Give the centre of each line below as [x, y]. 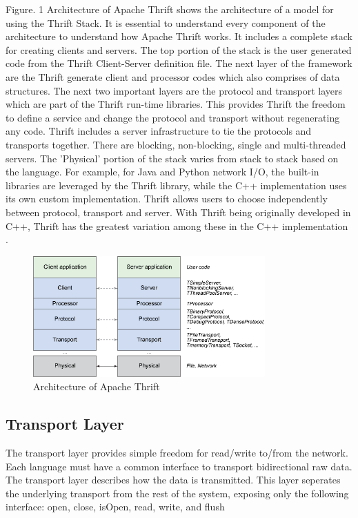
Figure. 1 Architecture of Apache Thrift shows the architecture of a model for [170, 9]
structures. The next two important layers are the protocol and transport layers [174, 90]
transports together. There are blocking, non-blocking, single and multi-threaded [176, 144]
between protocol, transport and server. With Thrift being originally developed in [178, 212]
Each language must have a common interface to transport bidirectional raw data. [179, 466]
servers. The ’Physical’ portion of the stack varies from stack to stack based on [172, 158]
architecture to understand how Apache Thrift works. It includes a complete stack [179, 36]
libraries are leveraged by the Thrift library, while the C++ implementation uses [176, 185]
